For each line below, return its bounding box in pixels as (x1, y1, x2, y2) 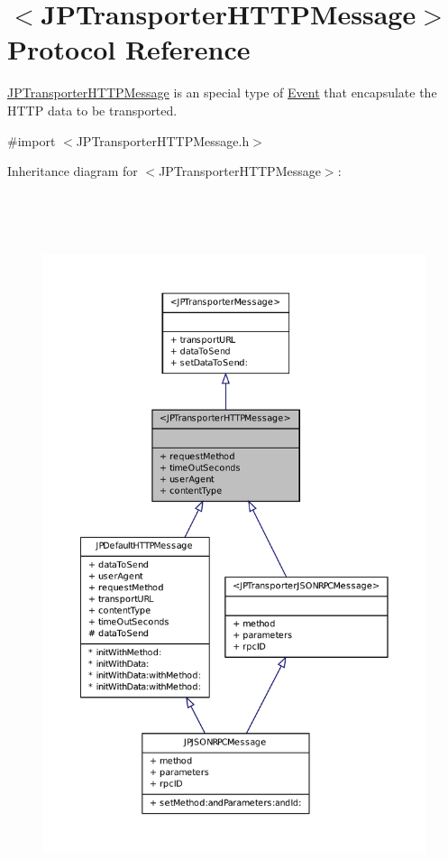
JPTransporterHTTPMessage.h (76, 131, 250, 150)
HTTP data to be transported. (7, 100, 178, 119)
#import (7, 131, 56, 150)
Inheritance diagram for (7, 162, 138, 180)
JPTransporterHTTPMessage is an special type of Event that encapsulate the (7, 83, 437, 102)
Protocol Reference (7, 31, 251, 68)
